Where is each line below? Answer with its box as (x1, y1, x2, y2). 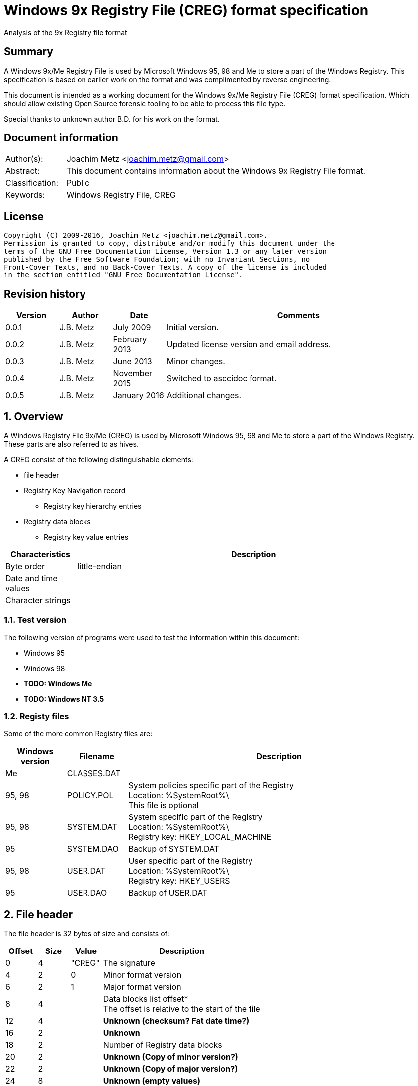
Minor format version (103, 970, 182, 980)
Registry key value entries (44, 532, 129, 541)
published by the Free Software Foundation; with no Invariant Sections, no (4, 255, 310, 264)
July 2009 (113, 322, 151, 333)
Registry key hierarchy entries (44, 501, 142, 510)
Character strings (5, 595, 71, 605)
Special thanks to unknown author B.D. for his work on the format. (4, 114, 220, 123)
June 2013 (113, 356, 152, 367)
